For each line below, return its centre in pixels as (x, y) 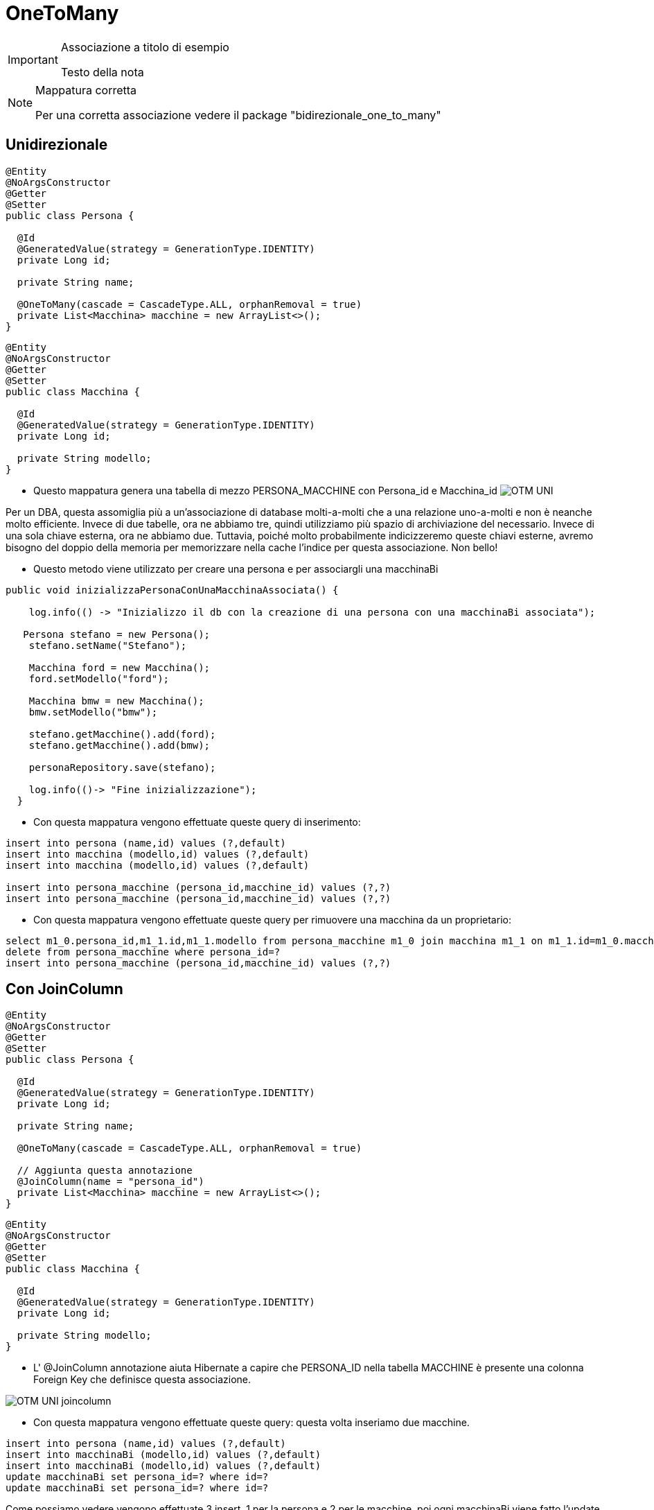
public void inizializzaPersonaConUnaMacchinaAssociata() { (172, 590)
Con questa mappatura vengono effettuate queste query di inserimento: (197, 822)
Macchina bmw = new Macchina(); (116, 701)
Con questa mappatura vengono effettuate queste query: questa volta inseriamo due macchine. (251, 1423)
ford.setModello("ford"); (99, 678)
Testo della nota (102, 72)
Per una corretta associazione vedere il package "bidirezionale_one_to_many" (238, 115)
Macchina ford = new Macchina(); (120, 667)
